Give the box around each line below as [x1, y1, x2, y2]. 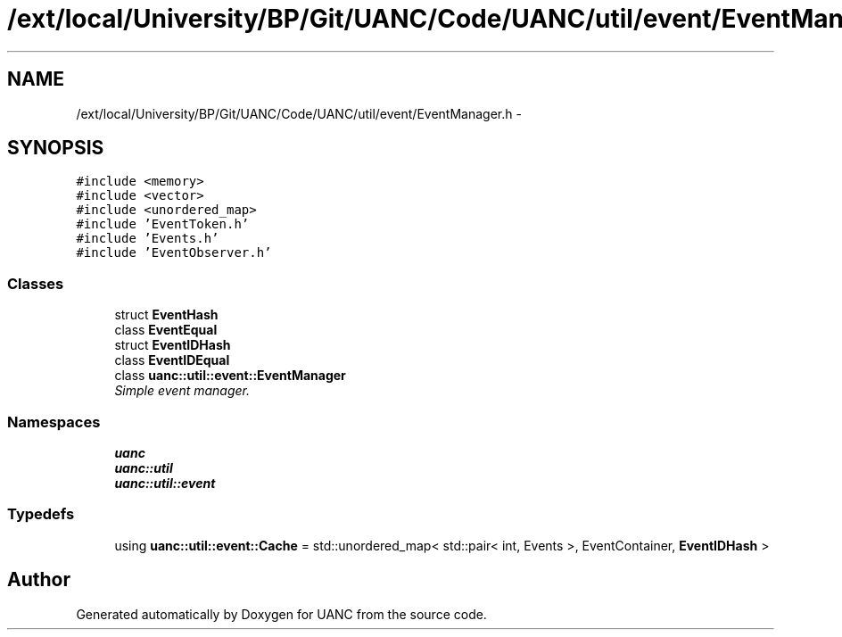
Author [7, 568, 70, 591]
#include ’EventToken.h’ [76, 217, 250, 232]
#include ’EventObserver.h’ [76, 245, 272, 261]
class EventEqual [114, 322, 218, 338]
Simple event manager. [114, 383, 251, 399]
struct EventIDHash [114, 337, 231, 353]
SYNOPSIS [7, 136, 104, 160]
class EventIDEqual [114, 352, 230, 368]
